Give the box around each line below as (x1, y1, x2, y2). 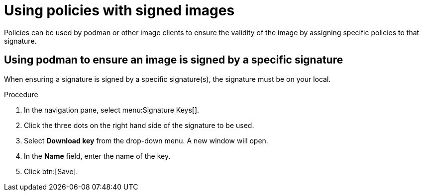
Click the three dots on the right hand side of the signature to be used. (24, 121, 254, 130)
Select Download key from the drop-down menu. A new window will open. (24, 136, 268, 145)
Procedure (4, 90, 38, 99)
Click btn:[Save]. (24, 167, 78, 176)
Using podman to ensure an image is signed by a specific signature (4, 54, 343, 66)
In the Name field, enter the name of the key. (24, 151, 171, 160)
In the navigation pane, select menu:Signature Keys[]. (24, 105, 200, 114)
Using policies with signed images (4, 2, 235, 19)
